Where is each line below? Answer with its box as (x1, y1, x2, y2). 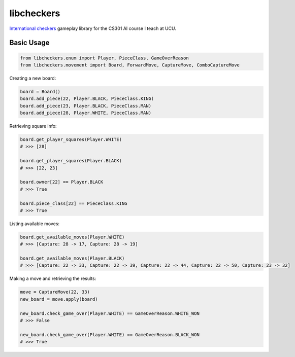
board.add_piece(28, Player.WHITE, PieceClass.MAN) (20, 110, 152, 116)
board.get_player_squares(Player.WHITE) (20, 137, 122, 142)
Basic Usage (9, 39, 50, 47)
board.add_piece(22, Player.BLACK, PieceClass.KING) (20, 96, 154, 101)
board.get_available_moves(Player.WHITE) (20, 234, 125, 240)
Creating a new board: (9, 75, 56, 81)
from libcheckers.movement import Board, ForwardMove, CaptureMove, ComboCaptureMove (20, 62, 240, 68)
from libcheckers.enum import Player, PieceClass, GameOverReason (20, 55, 189, 61)
